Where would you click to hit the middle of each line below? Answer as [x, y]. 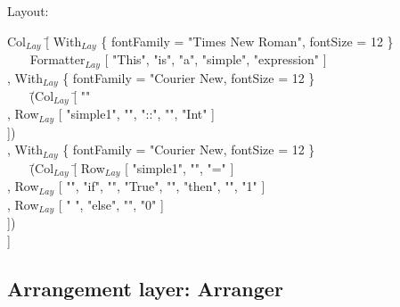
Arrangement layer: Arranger [145, 288]
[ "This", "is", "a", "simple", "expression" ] [216, 59]
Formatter [57, 59]
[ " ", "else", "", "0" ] [111, 204]
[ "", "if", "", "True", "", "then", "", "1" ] [162, 186]
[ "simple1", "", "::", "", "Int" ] [137, 114]
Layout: [28, 11]
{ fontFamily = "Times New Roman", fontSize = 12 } [247, 41]
